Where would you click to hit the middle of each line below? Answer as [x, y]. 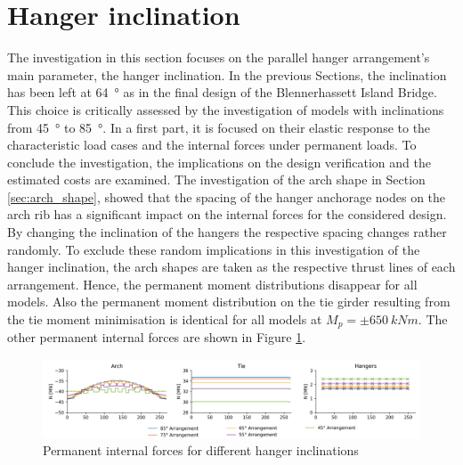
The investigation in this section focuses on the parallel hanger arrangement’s [219, 57]
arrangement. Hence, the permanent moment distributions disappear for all [212, 284]
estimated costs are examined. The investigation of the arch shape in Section [216, 179]
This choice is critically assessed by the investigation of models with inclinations [226, 109]
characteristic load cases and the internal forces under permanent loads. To [212, 145]
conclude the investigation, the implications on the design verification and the [219, 162]
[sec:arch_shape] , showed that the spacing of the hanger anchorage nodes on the [227, 196]
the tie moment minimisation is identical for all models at [165, 319]
